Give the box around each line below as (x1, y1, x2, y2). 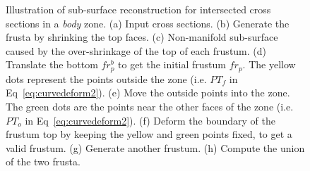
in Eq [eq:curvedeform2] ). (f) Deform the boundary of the (25, 113, 275, 127)
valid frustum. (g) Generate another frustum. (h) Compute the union (6, 140, 305, 155)
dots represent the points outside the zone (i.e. (6, 71, 207, 86)
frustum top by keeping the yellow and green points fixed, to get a (6, 127, 292, 141)
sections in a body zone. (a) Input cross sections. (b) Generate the (6, 15, 290, 30)
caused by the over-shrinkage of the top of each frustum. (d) (6, 43, 267, 58)
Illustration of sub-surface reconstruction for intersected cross (6, 2, 271, 16)
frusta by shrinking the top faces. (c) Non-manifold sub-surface (6, 30, 278, 44)
